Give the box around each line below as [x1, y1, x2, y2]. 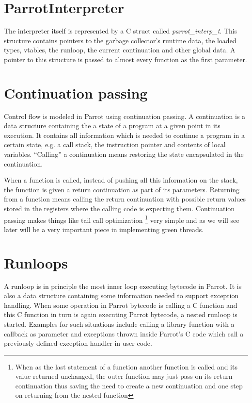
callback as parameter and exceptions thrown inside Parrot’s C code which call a [4, 328, 244, 338]
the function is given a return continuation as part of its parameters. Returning [4, 184, 240, 194]
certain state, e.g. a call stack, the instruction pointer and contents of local [4, 139, 226, 150]
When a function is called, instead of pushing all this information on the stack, [4, 175, 238, 185]
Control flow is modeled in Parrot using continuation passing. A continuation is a [4, 111, 246, 121]
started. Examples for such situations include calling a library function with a [4, 319, 235, 329]
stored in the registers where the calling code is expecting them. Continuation [4, 203, 235, 213]
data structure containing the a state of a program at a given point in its [4, 120, 220, 131]
